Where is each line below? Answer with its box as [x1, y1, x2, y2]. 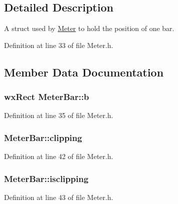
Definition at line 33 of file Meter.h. [4, 39, 113, 50]
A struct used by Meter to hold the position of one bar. [4, 23, 174, 33]
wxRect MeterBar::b [4, 90, 89, 103]
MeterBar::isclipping [4, 172, 89, 184]
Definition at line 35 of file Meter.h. [4, 110, 113, 120]
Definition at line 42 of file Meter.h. [4, 151, 113, 161]
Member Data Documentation [4, 64, 164, 79]
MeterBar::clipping [4, 131, 82, 143]
